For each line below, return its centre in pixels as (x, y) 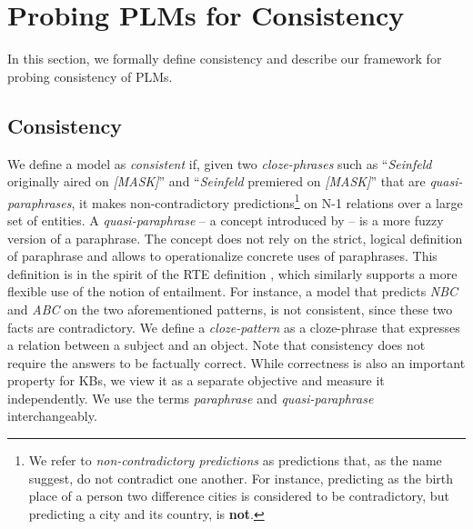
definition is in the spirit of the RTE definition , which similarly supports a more (232, 273)
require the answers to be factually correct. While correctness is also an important (236, 362)
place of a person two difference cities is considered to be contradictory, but (239, 496)
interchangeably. (52, 416)
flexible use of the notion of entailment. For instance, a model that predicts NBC (233, 291)
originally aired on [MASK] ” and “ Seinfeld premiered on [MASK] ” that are (216, 181)
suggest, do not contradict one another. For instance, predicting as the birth (241, 478)
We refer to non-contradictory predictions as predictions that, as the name (235, 460)
